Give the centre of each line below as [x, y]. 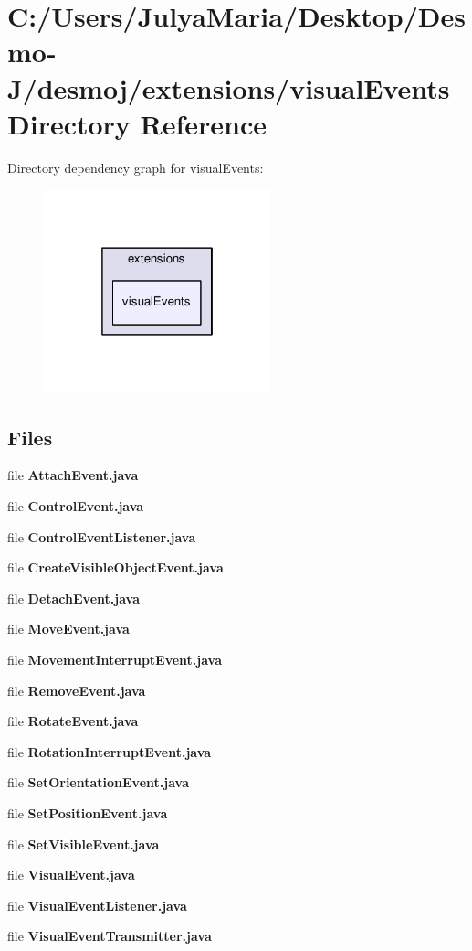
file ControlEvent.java [76, 506]
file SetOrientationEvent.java [98, 782]
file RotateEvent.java [73, 721]
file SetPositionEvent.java [88, 813]
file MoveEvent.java [68, 629]
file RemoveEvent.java [77, 690]
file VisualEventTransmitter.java [110, 936]
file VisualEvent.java [71, 875]
